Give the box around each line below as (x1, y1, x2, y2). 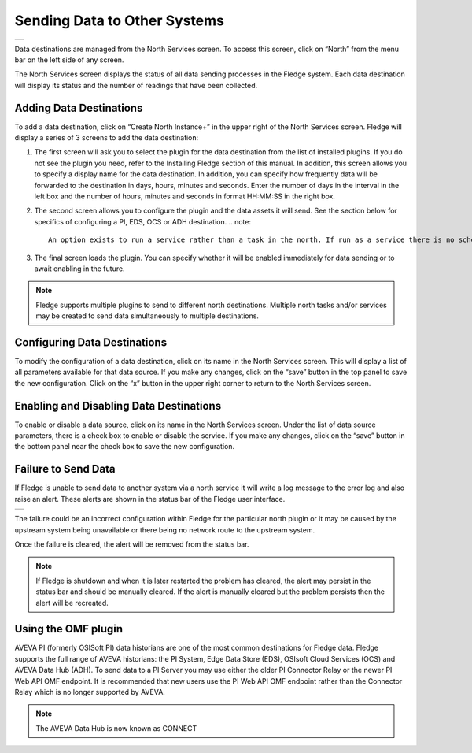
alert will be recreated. (35, 598, 109, 607)
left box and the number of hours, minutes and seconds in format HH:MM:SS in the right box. (34, 191, 336, 201)
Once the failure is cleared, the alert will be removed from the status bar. (14, 540, 249, 549)
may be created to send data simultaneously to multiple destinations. (35, 311, 260, 321)
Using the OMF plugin (14, 622, 124, 636)
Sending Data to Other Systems (14, 12, 224, 29)
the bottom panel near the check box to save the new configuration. (14, 442, 235, 451)
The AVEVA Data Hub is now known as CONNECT (35, 723, 197, 733)
